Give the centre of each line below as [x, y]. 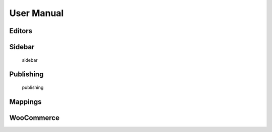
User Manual [37, 13]
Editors [21, 31]
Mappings [26, 102]
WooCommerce [35, 118]
